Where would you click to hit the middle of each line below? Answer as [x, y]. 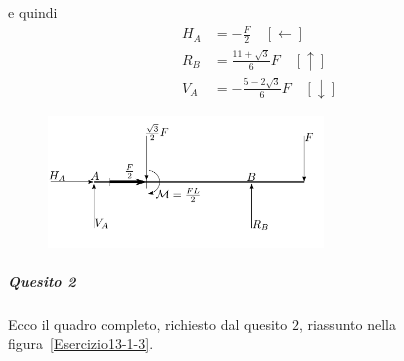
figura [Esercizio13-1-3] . [81, 343]
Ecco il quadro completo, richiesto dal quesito [148, 323]
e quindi [33, 12]
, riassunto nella [347, 323]
